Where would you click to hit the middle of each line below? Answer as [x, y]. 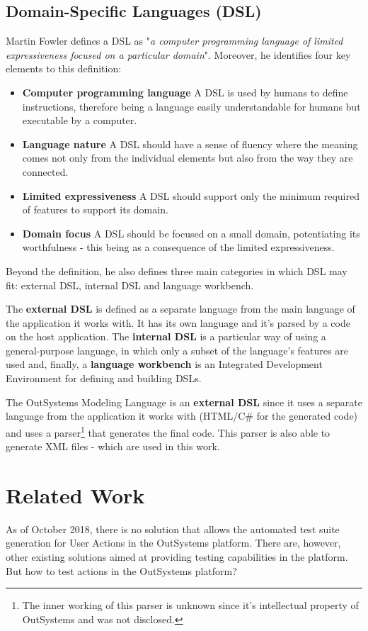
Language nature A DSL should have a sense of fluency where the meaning [190, 144]
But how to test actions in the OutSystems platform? [121, 570]
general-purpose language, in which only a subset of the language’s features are [177, 350]
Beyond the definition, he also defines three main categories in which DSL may [177, 270]
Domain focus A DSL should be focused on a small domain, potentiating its [191, 233]
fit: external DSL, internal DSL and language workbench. [130, 285]
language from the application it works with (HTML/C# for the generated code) [182, 416]
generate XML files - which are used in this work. [113, 446]
